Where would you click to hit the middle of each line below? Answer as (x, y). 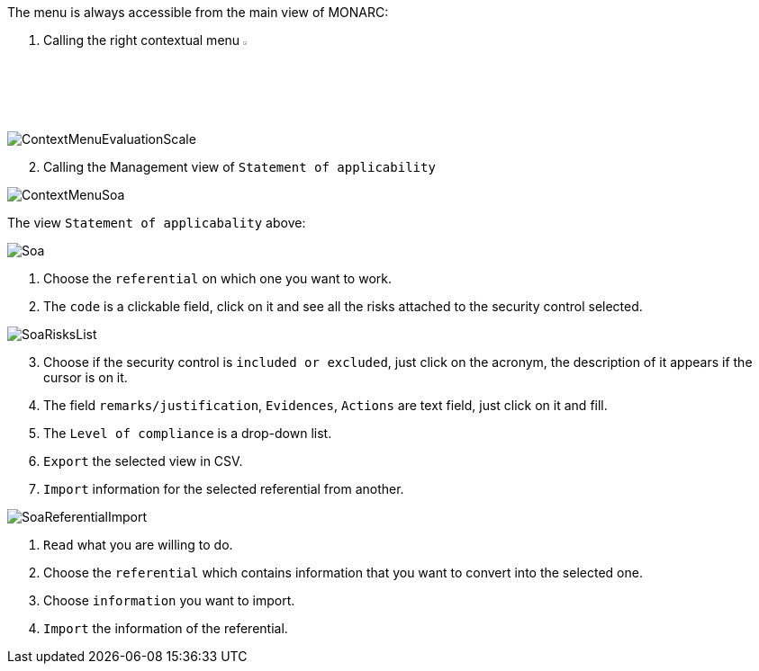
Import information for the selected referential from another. (224, 489)
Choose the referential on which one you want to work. (218, 279)
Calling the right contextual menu (142, 40)
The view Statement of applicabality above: (157, 223)
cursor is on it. (86, 378)
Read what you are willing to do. (138, 545)
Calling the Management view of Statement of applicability (239, 167)
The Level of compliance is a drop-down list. (188, 434)
